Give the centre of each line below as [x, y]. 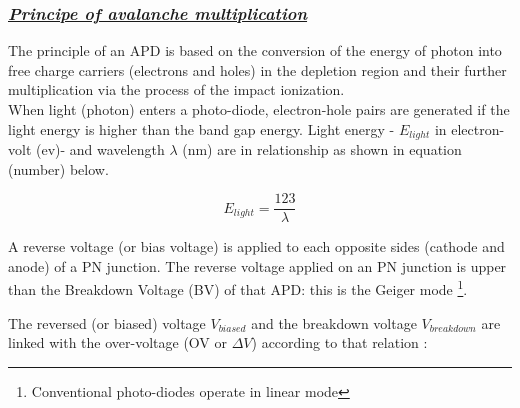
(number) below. [58, 168]
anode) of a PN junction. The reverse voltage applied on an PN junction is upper [257, 265]
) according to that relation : [339, 342]
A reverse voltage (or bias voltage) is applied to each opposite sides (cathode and [256, 246]
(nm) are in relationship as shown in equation [322, 149]
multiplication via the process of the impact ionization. [176, 89]
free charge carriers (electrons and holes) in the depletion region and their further [257, 69]
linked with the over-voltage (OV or [118, 342]
